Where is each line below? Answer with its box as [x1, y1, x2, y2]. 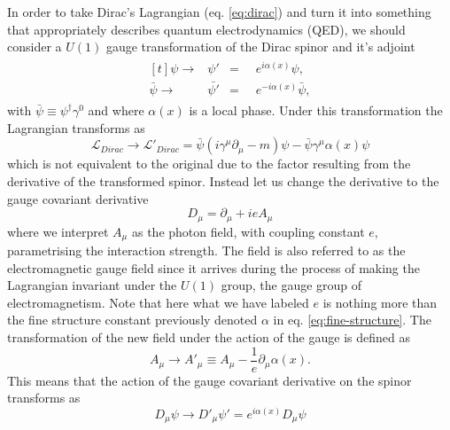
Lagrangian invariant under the [7, 276, 177, 294]
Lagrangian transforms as [7, 118, 145, 137]
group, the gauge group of [221, 276, 362, 294]
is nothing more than [322, 293, 438, 311]
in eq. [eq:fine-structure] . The [273, 310, 431, 329]
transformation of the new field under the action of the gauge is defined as [7, 328, 410, 347]
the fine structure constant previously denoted [7, 310, 258, 329]
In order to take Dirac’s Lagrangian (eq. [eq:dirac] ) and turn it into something [7, 3, 431, 20]
